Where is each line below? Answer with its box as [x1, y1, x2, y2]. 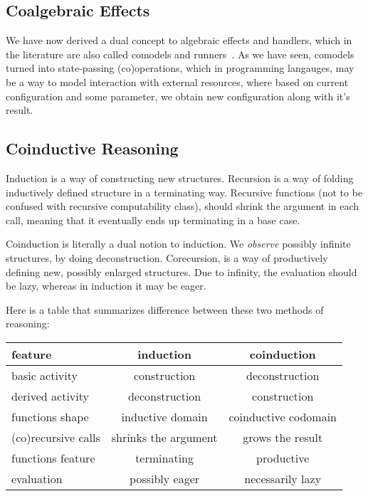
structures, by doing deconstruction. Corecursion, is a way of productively [6, 250, 328, 265]
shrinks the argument [111, 428, 218, 445]
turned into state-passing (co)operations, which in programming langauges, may [6, 60, 354, 75]
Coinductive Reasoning [6, 137, 179, 159]
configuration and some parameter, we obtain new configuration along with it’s [6, 88, 350, 103]
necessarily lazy [244, 470, 322, 487]
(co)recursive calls [11, 428, 100, 445]
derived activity [11, 387, 89, 404]
